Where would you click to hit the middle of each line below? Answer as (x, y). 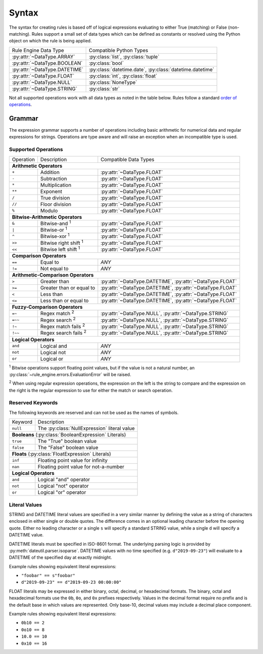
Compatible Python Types (119, 50)
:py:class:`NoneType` (113, 82)
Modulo (49, 211)
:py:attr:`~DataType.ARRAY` (44, 57)
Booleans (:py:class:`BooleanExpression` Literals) (69, 435)
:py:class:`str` (104, 89)
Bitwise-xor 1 (55, 236)
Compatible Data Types (127, 159)
